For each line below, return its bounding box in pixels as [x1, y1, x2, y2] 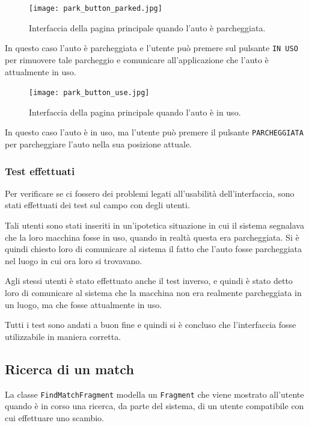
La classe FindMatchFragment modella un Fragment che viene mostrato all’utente [5, 387, 304, 400]
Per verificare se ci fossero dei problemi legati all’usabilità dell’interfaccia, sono [5, 187, 295, 199]
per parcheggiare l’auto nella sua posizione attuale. [5, 138, 192, 150]
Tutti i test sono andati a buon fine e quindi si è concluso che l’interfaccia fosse [5, 318, 296, 331]
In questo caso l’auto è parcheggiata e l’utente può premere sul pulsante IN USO [5, 42, 298, 54]
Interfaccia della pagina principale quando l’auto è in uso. [29, 105, 241, 118]
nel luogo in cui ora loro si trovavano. [5, 254, 142, 267]
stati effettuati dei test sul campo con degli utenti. [5, 199, 190, 211]
